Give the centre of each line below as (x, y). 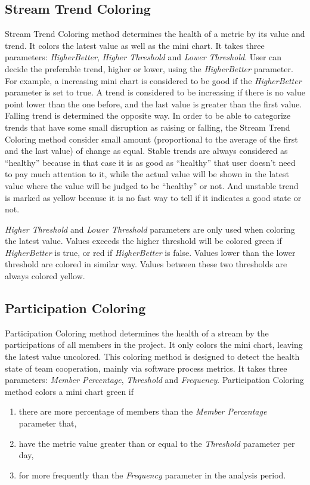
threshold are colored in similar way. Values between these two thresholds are (146, 264)
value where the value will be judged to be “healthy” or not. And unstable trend (152, 185)
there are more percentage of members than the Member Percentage (143, 411)
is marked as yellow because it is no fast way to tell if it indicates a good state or (153, 197)
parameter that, (48, 423)
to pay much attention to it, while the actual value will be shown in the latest (147, 174)
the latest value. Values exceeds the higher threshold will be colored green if (143, 241)
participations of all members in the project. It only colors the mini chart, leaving (154, 345)
